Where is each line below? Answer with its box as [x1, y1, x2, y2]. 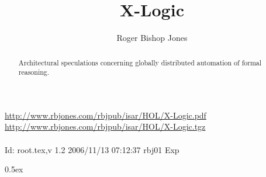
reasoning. [18, 67, 50, 77]
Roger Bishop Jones [116, 32, 188, 44]
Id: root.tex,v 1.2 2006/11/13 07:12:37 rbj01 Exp [5, 143, 179, 155]
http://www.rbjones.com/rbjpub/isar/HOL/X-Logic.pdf [5, 109, 206, 121]
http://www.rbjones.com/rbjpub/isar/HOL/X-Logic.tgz [5, 120, 206, 133]
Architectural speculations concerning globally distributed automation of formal [18, 57, 262, 67]
